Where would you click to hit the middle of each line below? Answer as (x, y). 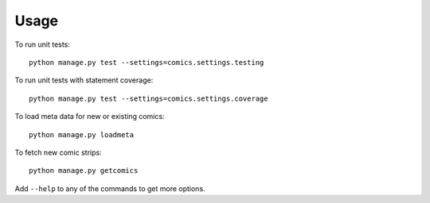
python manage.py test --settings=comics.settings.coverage (149, 98)
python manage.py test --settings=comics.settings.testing (147, 62)
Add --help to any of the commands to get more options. (110, 188)
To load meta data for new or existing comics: (90, 117)
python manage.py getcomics (84, 171)
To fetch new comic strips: (59, 152)
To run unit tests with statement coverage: (84, 80)
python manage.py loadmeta (82, 134)
